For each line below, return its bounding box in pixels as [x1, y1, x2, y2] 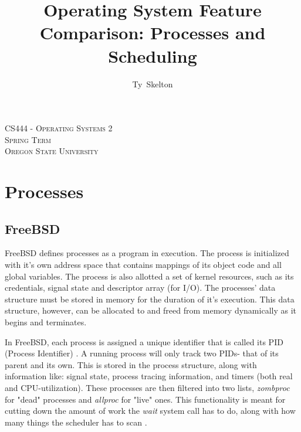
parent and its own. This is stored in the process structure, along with [5, 358, 257, 370]
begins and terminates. [5, 316, 87, 328]
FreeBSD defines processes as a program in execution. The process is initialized [5, 247, 289, 259]
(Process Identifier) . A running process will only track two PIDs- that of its [5, 347, 279, 359]
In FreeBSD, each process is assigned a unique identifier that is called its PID [5, 335, 283, 348]
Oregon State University [5, 145, 99, 157]
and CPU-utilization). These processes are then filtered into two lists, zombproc [5, 381, 290, 393]
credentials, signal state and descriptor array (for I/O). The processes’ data [5, 281, 276, 294]
